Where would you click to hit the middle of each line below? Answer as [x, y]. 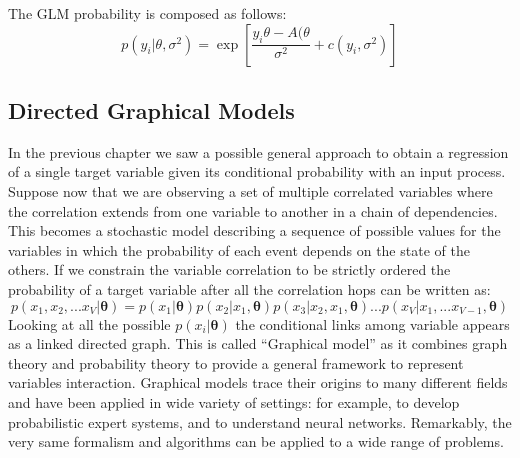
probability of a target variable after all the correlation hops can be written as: [249, 288]
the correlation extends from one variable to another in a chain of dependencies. [253, 210]
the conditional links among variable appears [372, 323]
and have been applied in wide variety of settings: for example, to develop [234, 401]
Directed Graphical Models [151, 109]
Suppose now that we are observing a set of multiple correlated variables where [250, 190]
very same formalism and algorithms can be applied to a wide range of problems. [256, 441]
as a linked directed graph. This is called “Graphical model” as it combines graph [258, 343]
